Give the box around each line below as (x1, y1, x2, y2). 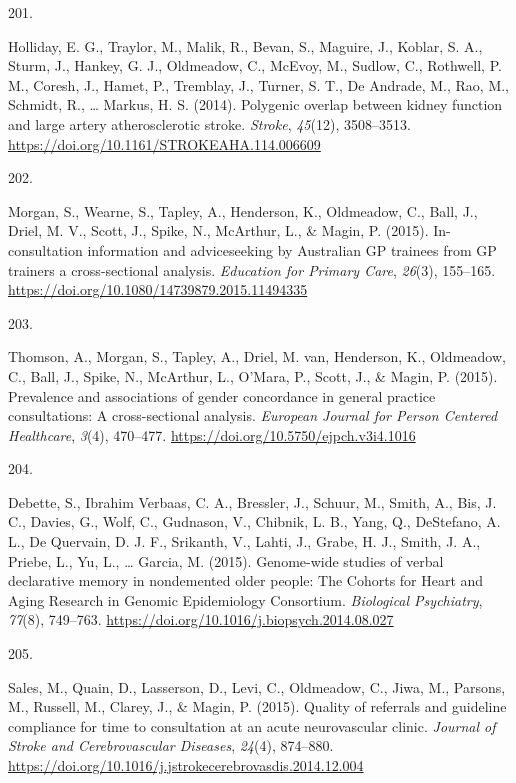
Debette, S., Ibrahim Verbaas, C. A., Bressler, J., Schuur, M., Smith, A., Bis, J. (8, 491, 497, 512)
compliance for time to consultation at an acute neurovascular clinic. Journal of (8, 715, 496, 736)
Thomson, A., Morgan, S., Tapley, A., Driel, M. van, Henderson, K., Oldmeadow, (8, 346, 506, 367)
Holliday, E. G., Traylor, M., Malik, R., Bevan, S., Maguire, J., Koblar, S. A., (8, 35, 483, 56)
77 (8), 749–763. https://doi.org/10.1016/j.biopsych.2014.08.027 (8, 609, 394, 630)
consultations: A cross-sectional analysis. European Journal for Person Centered (8, 405, 498, 426)
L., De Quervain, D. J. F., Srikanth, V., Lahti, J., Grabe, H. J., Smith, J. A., (8, 531, 481, 552)
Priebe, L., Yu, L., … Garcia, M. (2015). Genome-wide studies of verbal (8, 550, 444, 571)
